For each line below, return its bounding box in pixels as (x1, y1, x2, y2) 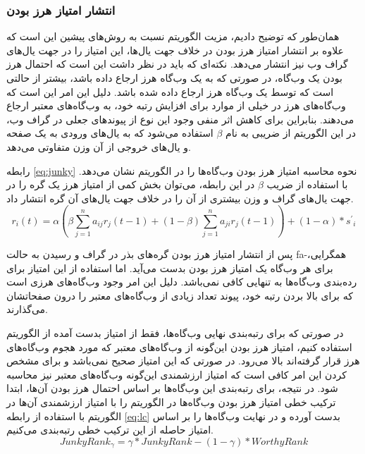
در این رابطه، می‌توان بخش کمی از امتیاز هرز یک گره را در (6, 177, 255, 192)
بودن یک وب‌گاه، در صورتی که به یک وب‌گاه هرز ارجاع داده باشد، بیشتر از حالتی (6, 70, 342, 85)
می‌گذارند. (6, 302, 48, 317)
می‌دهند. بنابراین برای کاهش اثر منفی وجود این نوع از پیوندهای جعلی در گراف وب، (6, 111, 354, 126)
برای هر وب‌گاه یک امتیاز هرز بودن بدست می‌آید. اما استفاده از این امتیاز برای (6, 260, 333, 275)
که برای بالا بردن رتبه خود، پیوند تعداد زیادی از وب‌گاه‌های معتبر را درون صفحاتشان (6, 288, 353, 302)
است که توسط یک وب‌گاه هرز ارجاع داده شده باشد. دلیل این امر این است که (6, 84, 334, 99)
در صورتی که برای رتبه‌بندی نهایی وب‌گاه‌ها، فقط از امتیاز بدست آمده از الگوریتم (6, 326, 344, 340)
